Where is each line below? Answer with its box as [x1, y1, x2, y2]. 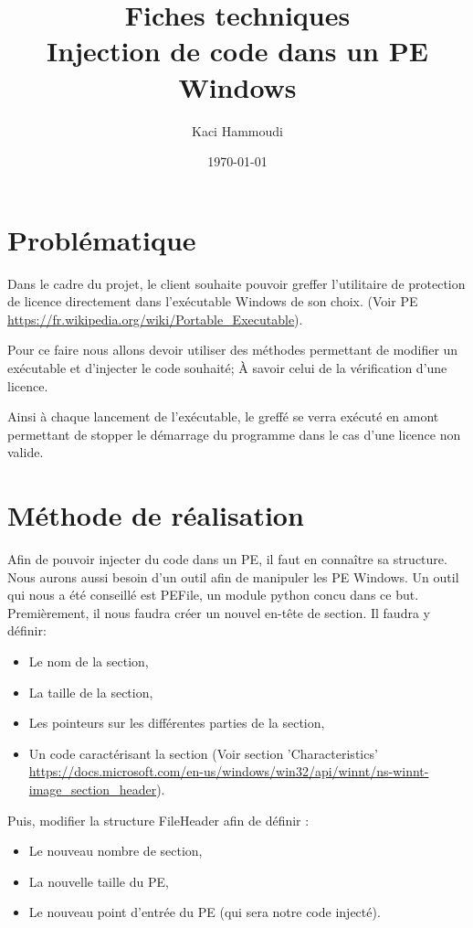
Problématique [7, 220, 196, 258]
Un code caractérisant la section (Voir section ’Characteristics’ [28, 743, 378, 763]
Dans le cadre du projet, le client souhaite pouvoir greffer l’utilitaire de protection [7, 273, 466, 293]
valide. [7, 443, 44, 462]
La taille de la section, [28, 682, 153, 701]
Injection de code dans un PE [47, 32, 428, 69]
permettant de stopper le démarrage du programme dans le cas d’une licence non [7, 424, 461, 443]
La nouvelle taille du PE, [28, 871, 169, 891]
